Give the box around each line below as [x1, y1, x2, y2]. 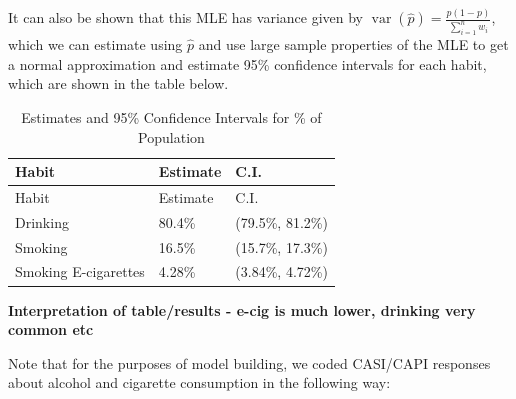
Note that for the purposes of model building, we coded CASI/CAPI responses [8, 352, 491, 373]
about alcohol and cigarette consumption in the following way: [8, 372, 391, 393]
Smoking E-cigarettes [15, 261, 145, 282]
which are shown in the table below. [8, 73, 229, 94]
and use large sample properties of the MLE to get [198, 34, 509, 55]
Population [138, 126, 205, 147]
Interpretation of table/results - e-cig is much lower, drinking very [8, 299, 476, 320]
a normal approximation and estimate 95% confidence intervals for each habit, [8, 53, 487, 74]
